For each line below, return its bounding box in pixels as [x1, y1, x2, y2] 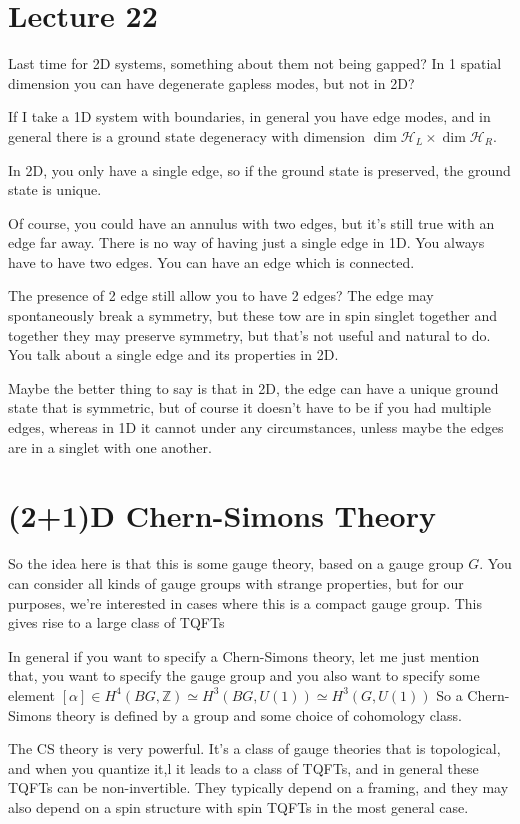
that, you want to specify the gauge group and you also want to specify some [8, 665, 480, 686]
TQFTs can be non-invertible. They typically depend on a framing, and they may [8, 777, 509, 798]
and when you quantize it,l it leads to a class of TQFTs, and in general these [8, 757, 479, 778]
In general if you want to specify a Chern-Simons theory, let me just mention [8, 645, 480, 666]
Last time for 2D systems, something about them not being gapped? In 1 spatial [8, 53, 502, 74]
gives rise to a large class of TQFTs [8, 612, 225, 633]
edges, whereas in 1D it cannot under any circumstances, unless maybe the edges [8, 417, 504, 438]
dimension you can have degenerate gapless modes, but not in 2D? [8, 72, 415, 93]
